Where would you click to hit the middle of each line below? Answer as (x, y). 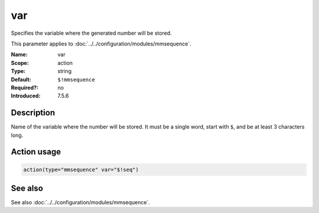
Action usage (36, 152)
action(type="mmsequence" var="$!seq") (81, 169)
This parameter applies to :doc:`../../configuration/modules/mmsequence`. (101, 44)
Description (33, 113)
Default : (21, 79)
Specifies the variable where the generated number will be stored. (91, 33)
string (65, 71)
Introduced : (26, 96)
